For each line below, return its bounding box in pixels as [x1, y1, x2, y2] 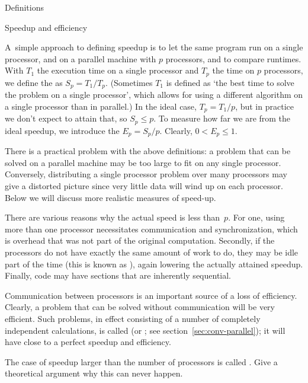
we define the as [5, 76, 63, 88]
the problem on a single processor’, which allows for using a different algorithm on [5, 88, 303, 101]
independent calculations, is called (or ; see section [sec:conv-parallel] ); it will [5, 324, 285, 336]
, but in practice [235, 100, 294, 112]
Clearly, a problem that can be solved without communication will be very [5, 301, 275, 313]
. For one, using [228, 211, 285, 224]
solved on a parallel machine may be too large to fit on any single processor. [5, 156, 281, 168]
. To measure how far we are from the [153, 112, 291, 125]
